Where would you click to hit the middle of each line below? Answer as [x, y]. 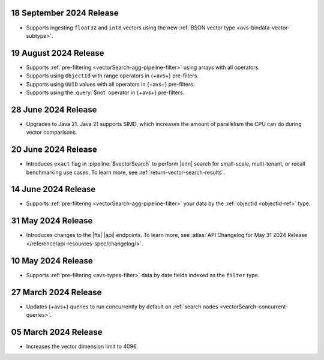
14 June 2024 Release [53, 189]
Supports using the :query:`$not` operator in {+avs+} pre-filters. [105, 92]
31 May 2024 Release [52, 221]
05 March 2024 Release [57, 332]
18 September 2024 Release [65, 13]
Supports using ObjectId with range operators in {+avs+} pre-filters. [112, 76]
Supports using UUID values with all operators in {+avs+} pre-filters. [110, 84]
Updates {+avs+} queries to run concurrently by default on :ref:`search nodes [122, 307]
